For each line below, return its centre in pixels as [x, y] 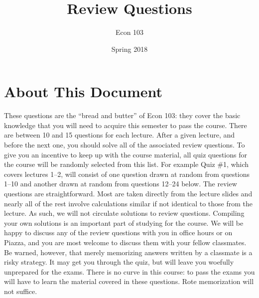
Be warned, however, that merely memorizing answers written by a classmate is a [128, 252]
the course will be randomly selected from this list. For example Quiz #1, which [127, 164]
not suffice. [21, 291]
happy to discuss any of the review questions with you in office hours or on [118, 232]
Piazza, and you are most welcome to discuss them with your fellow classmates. [125, 242]
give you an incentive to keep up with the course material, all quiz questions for [126, 154]
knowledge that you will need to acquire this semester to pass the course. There [126, 125]
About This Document [83, 91]
